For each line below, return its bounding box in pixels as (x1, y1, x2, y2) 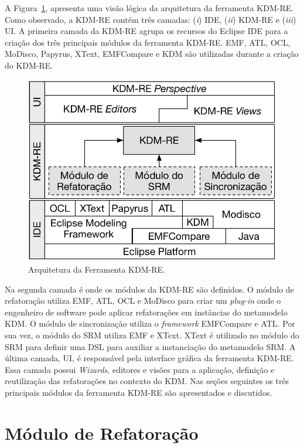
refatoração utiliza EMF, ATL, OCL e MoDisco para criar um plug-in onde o (5, 294, 281, 307)
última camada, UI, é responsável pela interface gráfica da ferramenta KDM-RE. (5, 352, 294, 364)
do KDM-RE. (5, 59, 53, 71)
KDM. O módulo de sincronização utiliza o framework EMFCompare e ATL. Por (5, 317, 295, 330)
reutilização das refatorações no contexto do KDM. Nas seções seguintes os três (5, 375, 289, 387)
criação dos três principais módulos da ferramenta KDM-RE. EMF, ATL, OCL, (5, 36, 291, 48)
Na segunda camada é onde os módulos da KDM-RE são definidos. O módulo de (5, 283, 294, 295)
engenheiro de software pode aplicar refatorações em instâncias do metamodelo (5, 306, 288, 318)
